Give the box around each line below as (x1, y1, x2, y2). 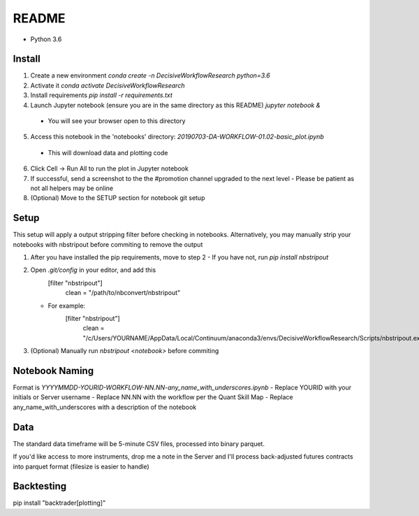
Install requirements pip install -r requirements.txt (30, 91, 172, 99)
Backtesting (13, 480, 67, 492)
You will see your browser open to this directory (47, 117, 186, 125)
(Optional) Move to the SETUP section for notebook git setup (30, 194, 205, 202)
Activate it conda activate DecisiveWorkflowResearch (30, 81, 185, 89)
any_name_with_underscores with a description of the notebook (13, 403, 197, 411)
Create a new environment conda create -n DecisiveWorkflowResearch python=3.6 (30, 71, 270, 80)
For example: (47, 301, 86, 310)
